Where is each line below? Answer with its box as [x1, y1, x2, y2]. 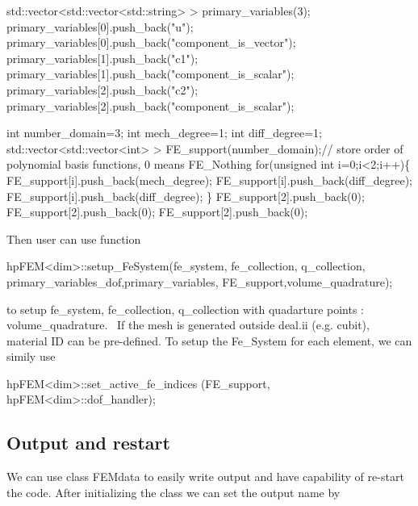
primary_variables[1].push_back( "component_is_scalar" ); [6, 65, 295, 82]
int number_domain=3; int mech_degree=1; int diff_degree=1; [6, 124, 322, 141]
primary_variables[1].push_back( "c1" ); [6, 49, 199, 66]
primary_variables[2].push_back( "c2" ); [6, 81, 199, 98]
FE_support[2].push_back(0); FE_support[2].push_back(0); [6, 203, 308, 220]
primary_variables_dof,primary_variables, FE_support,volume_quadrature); [6, 273, 393, 290]
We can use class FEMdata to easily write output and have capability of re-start [6, 468, 404, 485]
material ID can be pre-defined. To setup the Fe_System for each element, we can [6, 332, 412, 349]
